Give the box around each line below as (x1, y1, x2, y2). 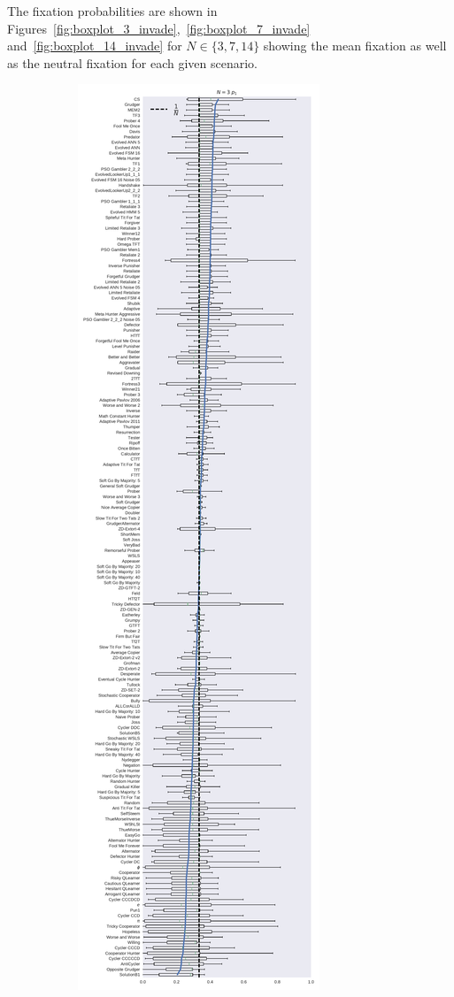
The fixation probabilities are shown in (7, 2, 218, 19)
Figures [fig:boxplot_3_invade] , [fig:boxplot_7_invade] (7, 19, 311, 37)
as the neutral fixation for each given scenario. (7, 53, 258, 72)
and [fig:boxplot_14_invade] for (7, 36, 182, 55)
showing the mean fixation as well (263, 36, 447, 55)
